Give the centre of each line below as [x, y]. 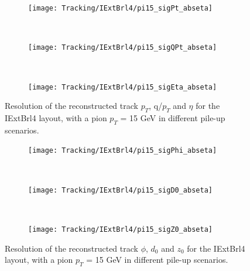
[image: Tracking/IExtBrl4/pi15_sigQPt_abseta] [123, 48]
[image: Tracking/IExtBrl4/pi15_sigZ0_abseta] [120, 229]
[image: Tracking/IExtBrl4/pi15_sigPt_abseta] [120, 8]
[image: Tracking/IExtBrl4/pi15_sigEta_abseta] [123, 87]
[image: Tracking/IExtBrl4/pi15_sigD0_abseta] [120, 190]
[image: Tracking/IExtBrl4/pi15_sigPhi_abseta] [123, 151]
